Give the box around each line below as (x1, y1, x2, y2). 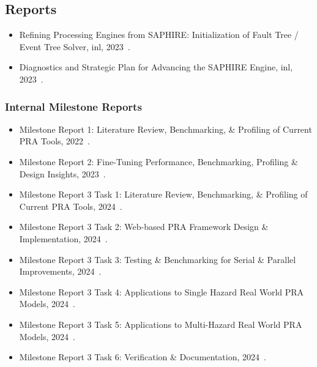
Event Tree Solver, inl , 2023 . (19, 40, 130, 53)
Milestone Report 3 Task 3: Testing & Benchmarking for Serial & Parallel (19, 253, 296, 265)
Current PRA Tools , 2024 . (19, 199, 122, 212)
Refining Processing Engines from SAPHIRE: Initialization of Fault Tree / (19, 28, 299, 41)
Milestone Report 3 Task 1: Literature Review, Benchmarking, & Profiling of (19, 188, 308, 201)
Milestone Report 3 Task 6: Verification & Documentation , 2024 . (19, 350, 266, 363)
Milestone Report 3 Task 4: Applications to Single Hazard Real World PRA (19, 285, 304, 298)
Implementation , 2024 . (19, 232, 108, 245)
